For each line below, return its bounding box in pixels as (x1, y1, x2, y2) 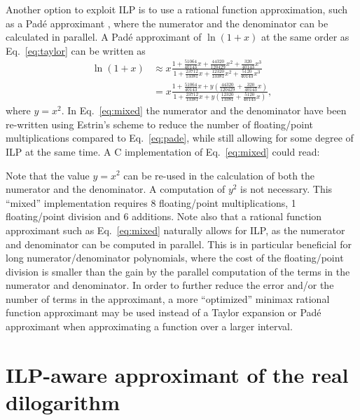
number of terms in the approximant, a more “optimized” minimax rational (6, 291, 330, 306)
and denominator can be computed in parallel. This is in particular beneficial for (6, 236, 352, 251)
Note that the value (6, 168, 90, 182)
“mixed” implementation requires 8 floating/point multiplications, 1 (6, 195, 296, 210)
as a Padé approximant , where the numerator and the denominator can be (6, 15, 328, 30)
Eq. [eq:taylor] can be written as (6, 43, 146, 57)
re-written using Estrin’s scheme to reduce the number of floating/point (6, 116, 313, 131)
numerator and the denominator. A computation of (6, 182, 226, 196)
